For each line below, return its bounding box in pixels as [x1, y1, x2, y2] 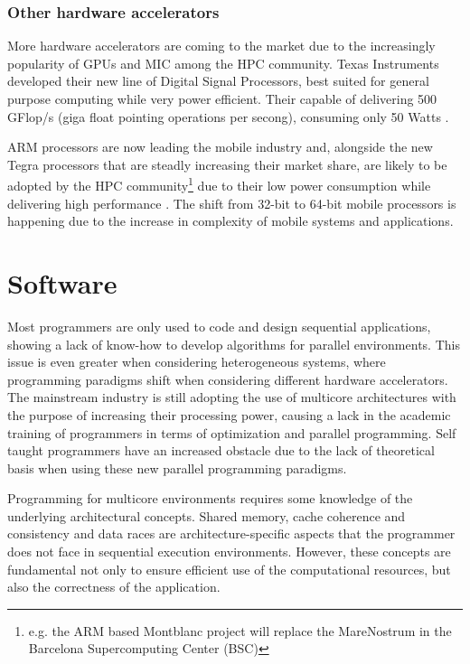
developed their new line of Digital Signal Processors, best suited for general [7, 71, 429, 90]
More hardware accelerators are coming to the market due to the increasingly [7, 36, 436, 55]
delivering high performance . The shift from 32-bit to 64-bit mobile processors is [7, 193, 456, 212]
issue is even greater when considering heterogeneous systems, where [7, 352, 386, 371]
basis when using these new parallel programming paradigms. [7, 458, 347, 477]
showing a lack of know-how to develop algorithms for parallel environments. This [7, 334, 460, 353]
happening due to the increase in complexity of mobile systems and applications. [7, 211, 454, 230]
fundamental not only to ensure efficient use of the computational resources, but [7, 559, 451, 578]
